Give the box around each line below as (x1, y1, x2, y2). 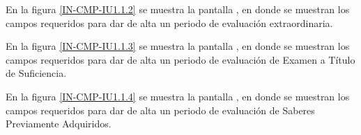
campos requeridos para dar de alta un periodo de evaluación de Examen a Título (6, 52, 355, 66)
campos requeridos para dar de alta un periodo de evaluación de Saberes (6, 102, 315, 117)
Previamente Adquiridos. (6, 116, 112, 131)
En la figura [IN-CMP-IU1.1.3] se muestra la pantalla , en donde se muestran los (6, 39, 350, 53)
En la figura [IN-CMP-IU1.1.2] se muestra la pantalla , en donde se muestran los (6, 2, 350, 16)
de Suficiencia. (6, 66, 67, 80)
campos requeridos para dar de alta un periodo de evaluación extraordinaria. (6, 15, 333, 30)
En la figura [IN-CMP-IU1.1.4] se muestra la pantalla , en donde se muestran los (6, 89, 350, 103)
